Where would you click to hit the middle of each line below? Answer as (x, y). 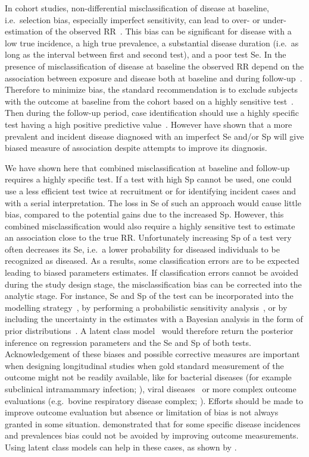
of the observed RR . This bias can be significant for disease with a (168, 31)
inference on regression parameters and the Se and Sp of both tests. (128, 342)
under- (275, 19)
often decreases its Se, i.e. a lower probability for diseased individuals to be (142, 249)
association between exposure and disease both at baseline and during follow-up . (154, 78)
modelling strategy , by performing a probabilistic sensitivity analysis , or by (146, 307)
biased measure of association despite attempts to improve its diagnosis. (136, 148)
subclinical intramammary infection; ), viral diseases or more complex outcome (151, 389)
